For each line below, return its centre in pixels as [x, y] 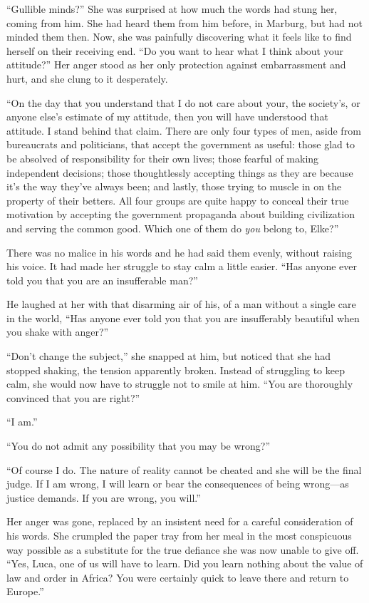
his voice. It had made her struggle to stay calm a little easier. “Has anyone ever [182, 266]
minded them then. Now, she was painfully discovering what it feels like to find [179, 37]
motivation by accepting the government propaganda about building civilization [181, 214]
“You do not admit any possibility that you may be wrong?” [139, 446]
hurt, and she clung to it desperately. [87, 78]
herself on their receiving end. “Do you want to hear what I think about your [175, 50]
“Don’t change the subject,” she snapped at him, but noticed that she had [169, 356]
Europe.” [25, 591]
